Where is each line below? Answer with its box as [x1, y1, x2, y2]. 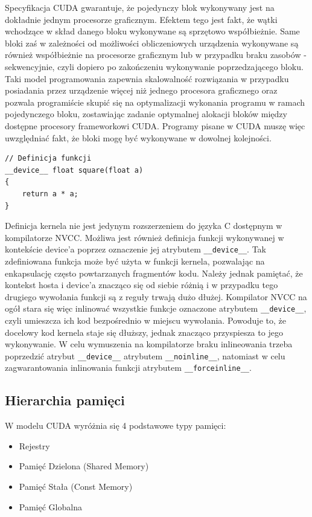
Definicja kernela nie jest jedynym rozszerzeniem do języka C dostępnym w [5, 219, 282, 232]
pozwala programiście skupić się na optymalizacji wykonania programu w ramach [5, 95, 305, 108]
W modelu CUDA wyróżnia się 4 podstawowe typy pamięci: [5, 419, 226, 432]
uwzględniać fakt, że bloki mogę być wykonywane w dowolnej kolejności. [5, 131, 272, 144]
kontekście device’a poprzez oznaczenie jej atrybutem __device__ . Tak [5, 243, 267, 255]
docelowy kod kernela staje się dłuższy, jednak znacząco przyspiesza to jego [5, 326, 283, 338]
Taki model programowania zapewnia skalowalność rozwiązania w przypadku [5, 72, 289, 85]
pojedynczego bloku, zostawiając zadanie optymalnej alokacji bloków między [5, 108, 287, 120]
